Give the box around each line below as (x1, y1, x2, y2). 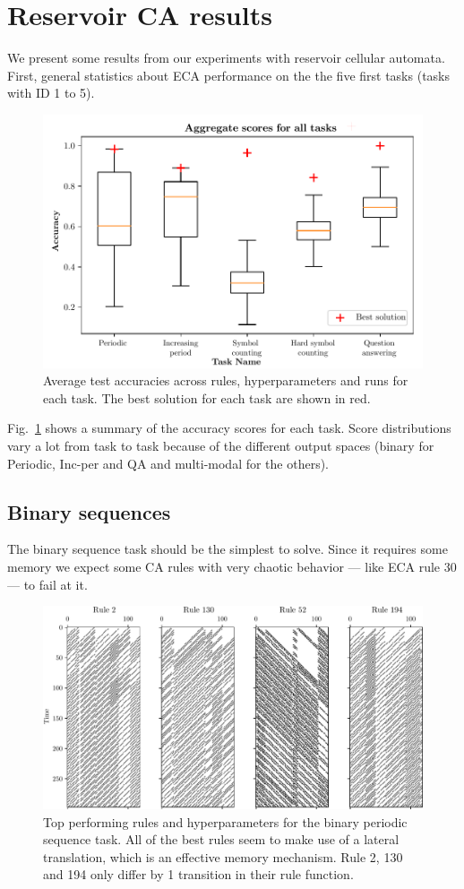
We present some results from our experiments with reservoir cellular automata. (7, 48, 445, 67)
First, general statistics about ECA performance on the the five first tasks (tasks (7, 65, 450, 84)
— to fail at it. (7, 574, 88, 593)
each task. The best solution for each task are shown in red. (43, 388, 371, 407)
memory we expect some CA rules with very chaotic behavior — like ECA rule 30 (7, 557, 457, 575)
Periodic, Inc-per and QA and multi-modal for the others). (7, 453, 330, 472)
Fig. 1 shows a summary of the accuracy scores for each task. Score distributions (7, 419, 451, 437)
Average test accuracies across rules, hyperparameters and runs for (43, 371, 408, 390)
